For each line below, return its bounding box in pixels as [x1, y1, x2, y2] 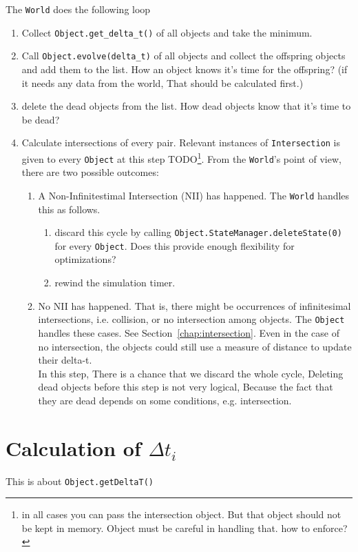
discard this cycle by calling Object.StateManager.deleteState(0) [54, 225, 342, 239]
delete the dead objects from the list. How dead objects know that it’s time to [21, 99, 351, 113]
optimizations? [54, 252, 116, 266]
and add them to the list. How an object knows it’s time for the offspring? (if [21, 61, 348, 76]
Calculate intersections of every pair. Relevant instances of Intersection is [21, 135, 341, 150]
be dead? [21, 112, 60, 126]
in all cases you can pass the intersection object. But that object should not [21, 507, 341, 522]
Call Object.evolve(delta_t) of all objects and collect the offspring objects [21, 48, 346, 63]
